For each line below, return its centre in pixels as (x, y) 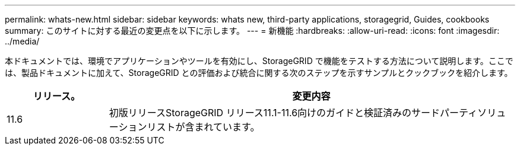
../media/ (22, 41)
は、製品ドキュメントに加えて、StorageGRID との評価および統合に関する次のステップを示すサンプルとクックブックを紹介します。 (259, 73)
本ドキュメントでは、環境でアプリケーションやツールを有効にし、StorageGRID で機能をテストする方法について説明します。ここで (259, 61)
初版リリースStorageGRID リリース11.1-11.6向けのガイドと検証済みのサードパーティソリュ (307, 113)
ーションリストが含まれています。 (184, 127)
